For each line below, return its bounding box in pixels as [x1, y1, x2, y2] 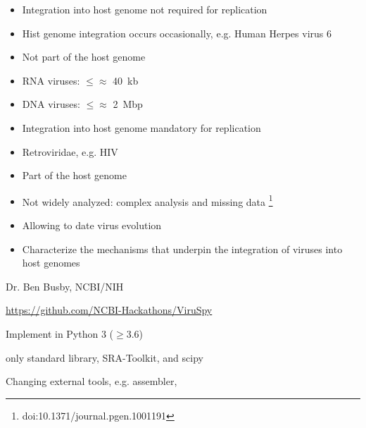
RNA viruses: [22, 73, 80, 87]
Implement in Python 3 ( [6, 326, 114, 341]
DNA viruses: [22, 97, 80, 111]
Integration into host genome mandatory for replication [22, 120, 261, 135]
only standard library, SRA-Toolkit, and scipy [6, 350, 203, 365]
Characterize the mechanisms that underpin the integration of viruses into [22, 241, 343, 256]
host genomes [22, 255, 80, 270]
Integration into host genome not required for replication [22, 2, 267, 16]
